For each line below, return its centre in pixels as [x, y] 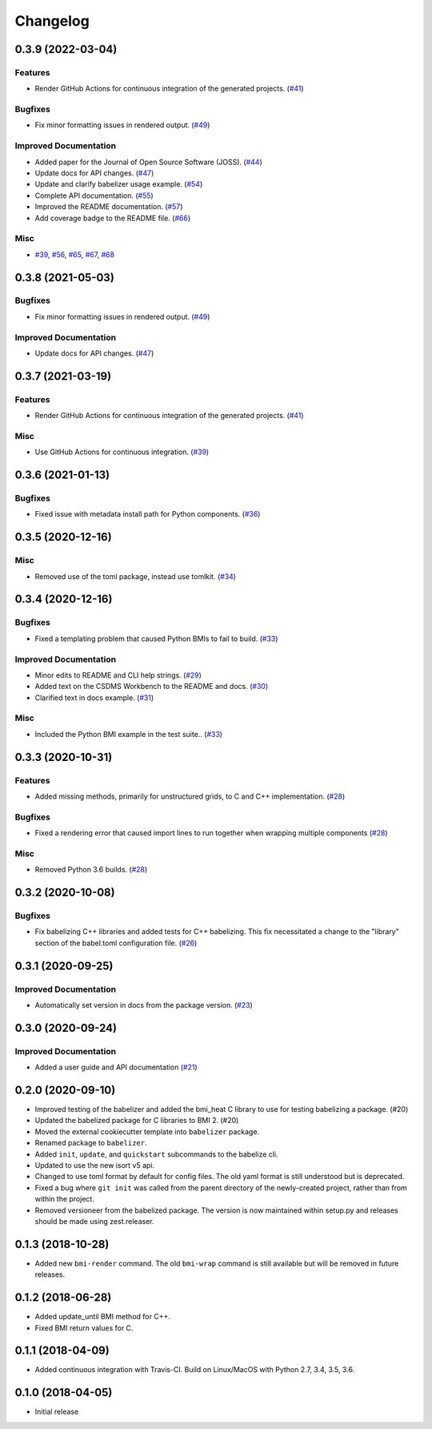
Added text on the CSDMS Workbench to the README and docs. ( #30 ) [151, 686]
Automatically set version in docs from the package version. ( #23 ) [144, 1004]
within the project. [65, 1199]
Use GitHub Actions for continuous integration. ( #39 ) [122, 452]
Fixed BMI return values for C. [84, 1328]
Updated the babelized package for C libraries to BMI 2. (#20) [137, 1121]
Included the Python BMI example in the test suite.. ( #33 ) [129, 734]
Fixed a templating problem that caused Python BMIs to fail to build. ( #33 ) [156, 638]
